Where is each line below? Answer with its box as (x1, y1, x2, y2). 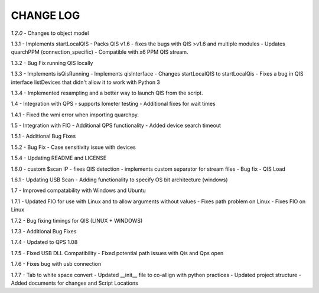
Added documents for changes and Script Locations (11, 279, 138, 287)
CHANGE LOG (11, 9, 80, 22)
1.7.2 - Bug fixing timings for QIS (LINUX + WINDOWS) (11, 217, 143, 224)
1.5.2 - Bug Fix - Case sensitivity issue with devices (11, 144, 136, 151)
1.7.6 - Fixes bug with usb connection (11, 261, 102, 268)
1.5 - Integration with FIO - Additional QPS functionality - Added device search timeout (11, 122, 222, 129)
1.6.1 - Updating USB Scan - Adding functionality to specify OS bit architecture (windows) (11, 176, 228, 183)
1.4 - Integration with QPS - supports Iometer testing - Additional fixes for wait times (11, 100, 216, 108)
